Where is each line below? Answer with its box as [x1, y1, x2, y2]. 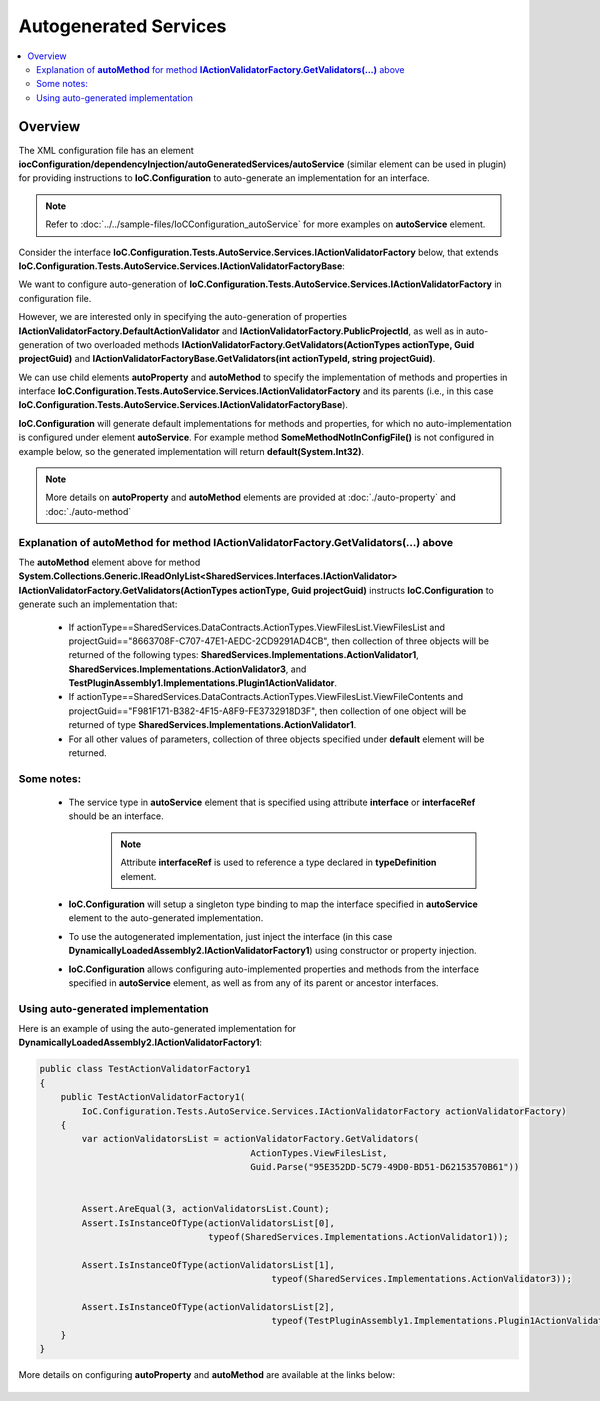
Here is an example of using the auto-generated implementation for [18, 1023, 297, 1035]
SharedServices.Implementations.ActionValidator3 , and [68, 663, 307, 675]
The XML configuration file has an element [18, 144, 194, 156]
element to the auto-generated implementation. [68, 912, 264, 924]
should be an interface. [68, 810, 164, 822]
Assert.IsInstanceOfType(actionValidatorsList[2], [81, 1301, 335, 1313]
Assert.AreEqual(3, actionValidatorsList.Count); [81, 1203, 330, 1215]
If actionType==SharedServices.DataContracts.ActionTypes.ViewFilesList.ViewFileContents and [68, 691, 464, 703]
